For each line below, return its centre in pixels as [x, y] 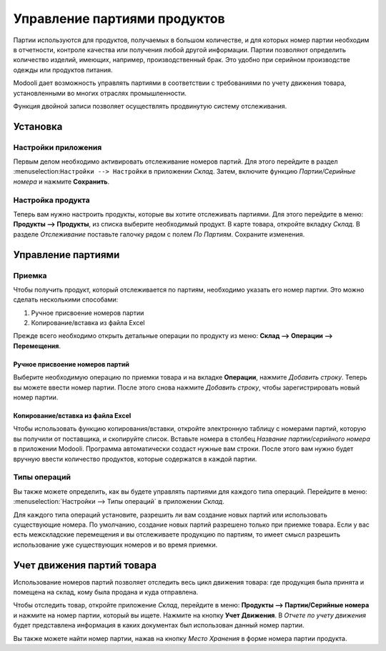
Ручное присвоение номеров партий [71, 364]
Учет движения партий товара [85, 565]
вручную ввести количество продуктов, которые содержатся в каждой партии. [135, 459]
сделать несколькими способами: [66, 299]
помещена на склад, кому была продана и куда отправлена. [106, 592]
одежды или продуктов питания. [63, 70]
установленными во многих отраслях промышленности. [100, 93]
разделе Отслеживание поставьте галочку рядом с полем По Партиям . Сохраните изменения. [159, 234]
